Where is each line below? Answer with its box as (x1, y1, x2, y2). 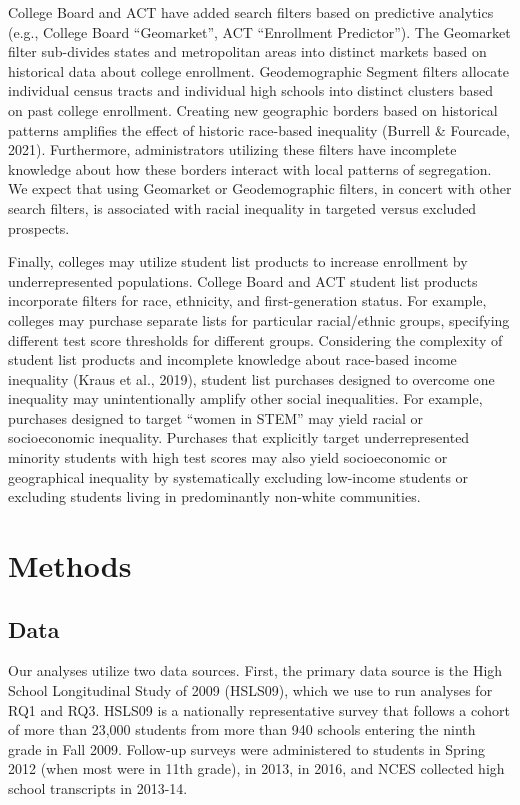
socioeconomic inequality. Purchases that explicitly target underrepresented (8, 427, 470, 448)
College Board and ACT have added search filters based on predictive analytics (8, 2, 494, 22)
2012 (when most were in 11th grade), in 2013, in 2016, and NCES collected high (8, 758, 505, 779)
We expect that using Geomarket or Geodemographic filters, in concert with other (8, 178, 512, 199)
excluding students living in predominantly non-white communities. (8, 486, 421, 507)
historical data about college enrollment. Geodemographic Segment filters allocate (8, 60, 509, 81)
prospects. (8, 217, 70, 238)
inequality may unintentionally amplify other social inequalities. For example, (8, 388, 483, 409)
